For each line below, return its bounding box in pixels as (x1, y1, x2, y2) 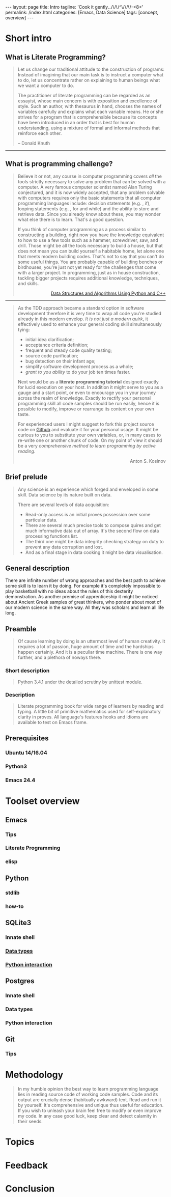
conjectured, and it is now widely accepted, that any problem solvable (17, 189, 165, 196)
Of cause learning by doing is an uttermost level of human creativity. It (17, 638, 165, 645)
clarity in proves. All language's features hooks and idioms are (17, 714, 149, 720)
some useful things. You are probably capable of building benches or (17, 259, 163, 265)
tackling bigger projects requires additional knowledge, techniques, (17, 275, 159, 281)
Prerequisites (5, 734, 49, 743)
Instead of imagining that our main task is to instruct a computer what (17, 72, 164, 77)
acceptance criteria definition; (25, 342, 89, 348)
